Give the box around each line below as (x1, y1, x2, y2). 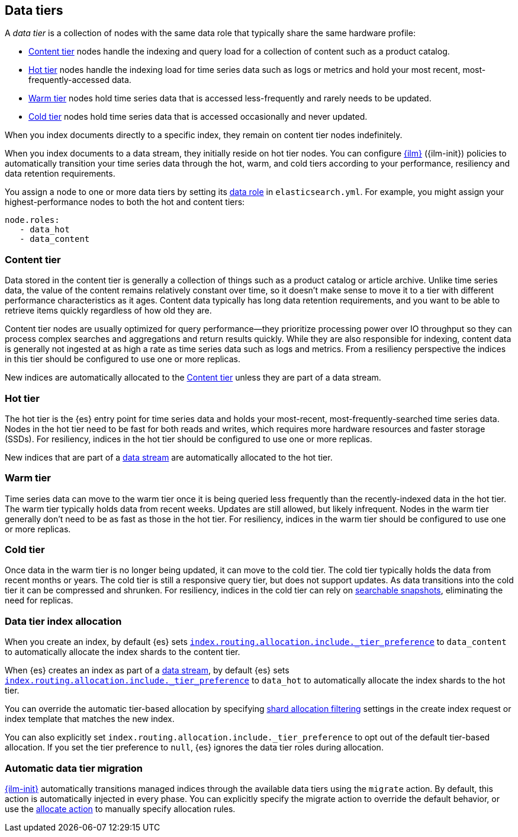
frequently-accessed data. (28, 75, 131, 85)
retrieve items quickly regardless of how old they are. (5, 305, 212, 316)
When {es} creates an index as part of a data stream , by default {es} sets (5, 665, 289, 676)
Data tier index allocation (5, 615, 122, 627)
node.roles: (5, 215, 60, 225)
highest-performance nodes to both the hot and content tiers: (5, 197, 245, 207)
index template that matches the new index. (5, 714, 175, 724)
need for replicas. (5, 595, 73, 606)
